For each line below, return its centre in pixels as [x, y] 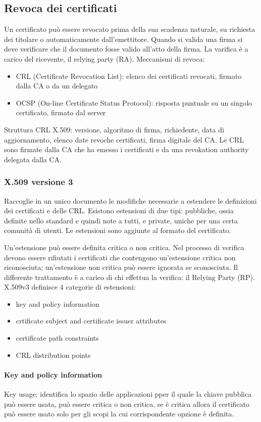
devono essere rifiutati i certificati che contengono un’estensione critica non [120, 257]
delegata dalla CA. [33, 159]
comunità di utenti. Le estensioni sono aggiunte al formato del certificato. [118, 230]
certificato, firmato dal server [61, 112]
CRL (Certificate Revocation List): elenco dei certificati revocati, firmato [129, 76]
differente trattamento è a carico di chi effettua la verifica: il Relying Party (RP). [129, 277]
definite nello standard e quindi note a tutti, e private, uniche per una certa [121, 220]
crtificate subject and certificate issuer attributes [91, 321]
